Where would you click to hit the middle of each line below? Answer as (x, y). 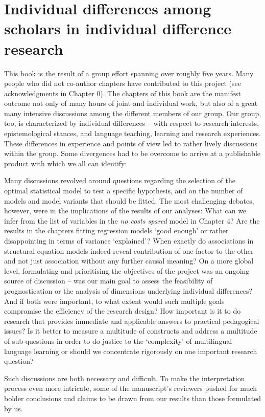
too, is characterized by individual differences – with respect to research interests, (131, 123)
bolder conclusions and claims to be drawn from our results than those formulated (133, 398)
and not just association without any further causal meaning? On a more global (129, 261)
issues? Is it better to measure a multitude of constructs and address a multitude (131, 331)
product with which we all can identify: (66, 163)
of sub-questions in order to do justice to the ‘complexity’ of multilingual (118, 341)
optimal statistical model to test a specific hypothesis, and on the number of (124, 191)
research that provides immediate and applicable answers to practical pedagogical (132, 321)
